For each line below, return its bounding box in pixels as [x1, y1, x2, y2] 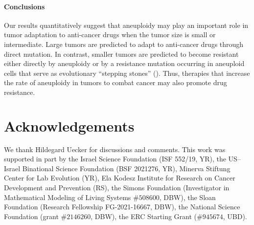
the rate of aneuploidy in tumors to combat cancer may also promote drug [4, 77, 227, 88]
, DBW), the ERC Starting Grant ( [91, 211, 197, 221]
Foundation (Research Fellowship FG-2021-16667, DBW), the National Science [4, 202, 240, 212]
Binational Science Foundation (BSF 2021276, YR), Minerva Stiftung [22, 163, 231, 173]
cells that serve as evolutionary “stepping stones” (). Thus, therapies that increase [4, 67, 250, 78]
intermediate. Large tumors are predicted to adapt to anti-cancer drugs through [4, 39, 244, 49]
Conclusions [4, 1, 45, 11]
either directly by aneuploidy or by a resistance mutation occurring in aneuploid [4, 58, 245, 68]
